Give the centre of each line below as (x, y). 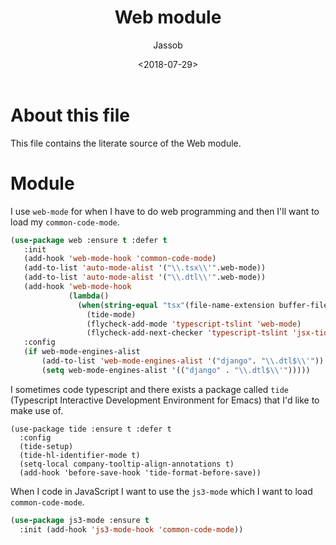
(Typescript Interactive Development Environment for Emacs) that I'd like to (165, 400)
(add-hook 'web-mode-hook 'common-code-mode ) (120, 259)
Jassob (168, 45)
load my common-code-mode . (65, 222)
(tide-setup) (46, 446)
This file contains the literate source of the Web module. (126, 143)
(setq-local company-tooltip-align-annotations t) (127, 464)
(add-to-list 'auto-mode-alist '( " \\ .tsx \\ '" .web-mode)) (145, 268)
